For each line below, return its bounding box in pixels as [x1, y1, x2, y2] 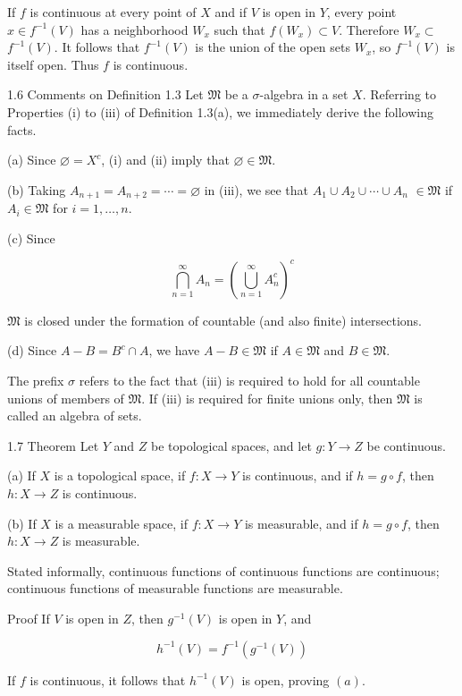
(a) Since [7, 150, 56, 169]
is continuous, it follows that [29, 670, 186, 689]
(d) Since [7, 341, 57, 360]
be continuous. [366, 436, 446, 454]
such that [214, 20, 265, 38]
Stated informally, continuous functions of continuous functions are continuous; [7, 561, 440, 580]
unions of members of [7, 388, 124, 407]
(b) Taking [7, 180, 66, 199]
